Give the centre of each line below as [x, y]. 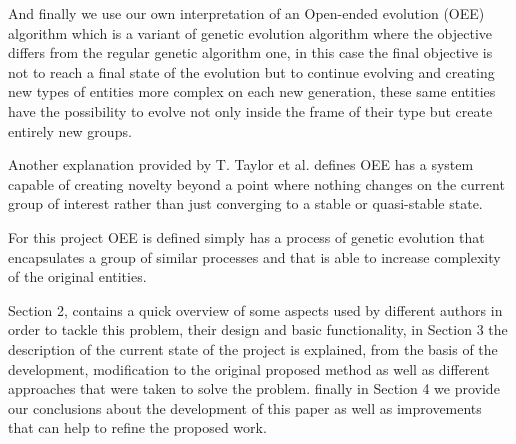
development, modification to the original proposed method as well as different [249, 368]
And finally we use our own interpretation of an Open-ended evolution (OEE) [246, 13]
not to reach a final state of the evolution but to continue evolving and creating [251, 71]
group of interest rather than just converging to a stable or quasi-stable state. [245, 203]
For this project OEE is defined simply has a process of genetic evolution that [246, 236]
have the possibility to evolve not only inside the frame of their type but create [250, 110]
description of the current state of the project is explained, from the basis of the [253, 348]
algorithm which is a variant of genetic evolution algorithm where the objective [250, 32]
